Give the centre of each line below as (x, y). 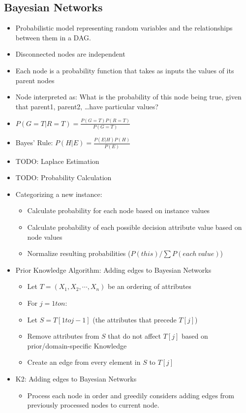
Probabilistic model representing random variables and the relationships (124, 28)
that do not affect (135, 336)
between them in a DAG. (53, 37)
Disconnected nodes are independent (70, 54)
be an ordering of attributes (150, 286)
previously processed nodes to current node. (93, 405)
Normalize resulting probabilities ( (79, 253)
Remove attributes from (63, 336)
